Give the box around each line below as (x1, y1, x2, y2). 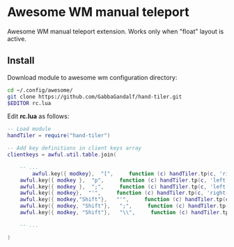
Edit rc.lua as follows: (7, 112, 70, 120)
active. (7, 34, 26, 42)
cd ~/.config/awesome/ (7, 86, 73, 94)
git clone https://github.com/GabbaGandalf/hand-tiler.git (7, 93, 182, 100)
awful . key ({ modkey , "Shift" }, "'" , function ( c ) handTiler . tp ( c (19, 196, 229, 203)
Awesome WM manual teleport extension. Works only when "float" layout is (7, 27, 224, 35)
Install (7, 55, 35, 67)
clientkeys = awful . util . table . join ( (7, 151, 117, 158)
